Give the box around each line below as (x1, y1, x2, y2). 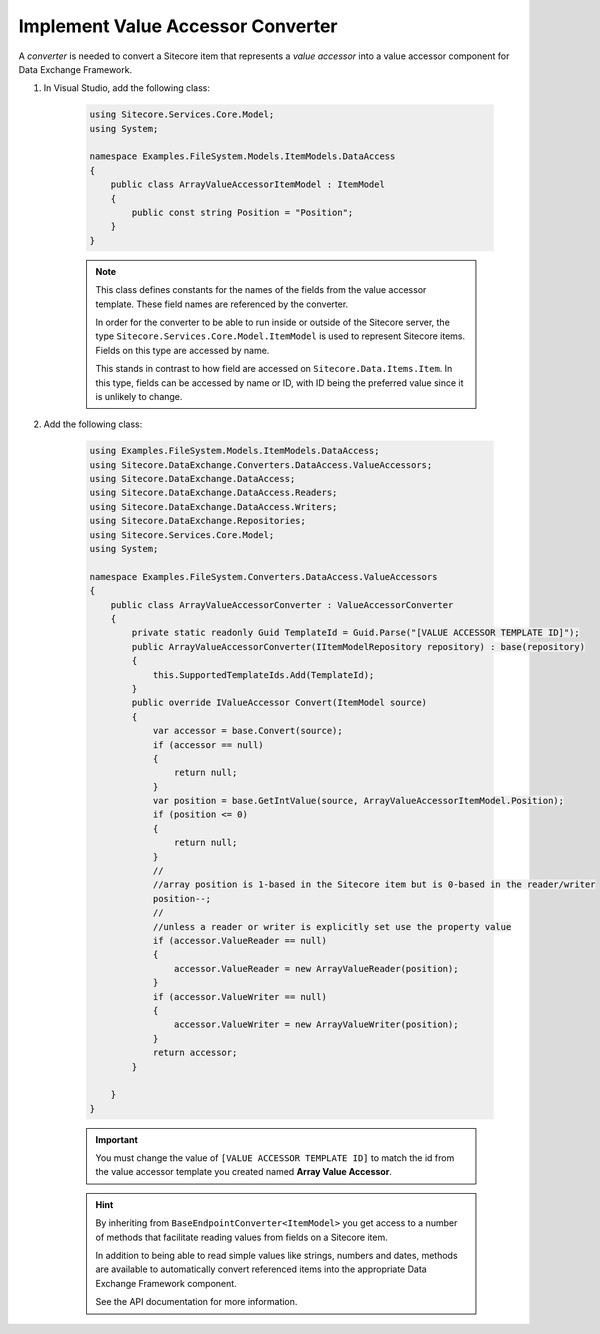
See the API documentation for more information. (95, 1296, 298, 1308)
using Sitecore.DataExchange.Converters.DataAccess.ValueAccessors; (89, 459, 433, 470)
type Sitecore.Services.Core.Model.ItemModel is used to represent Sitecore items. (95, 330, 465, 342)
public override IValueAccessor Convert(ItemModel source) (131, 697, 428, 709)
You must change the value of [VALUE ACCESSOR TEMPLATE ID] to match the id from (95, 1152, 455, 1164)
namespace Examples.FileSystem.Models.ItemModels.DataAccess (89, 151, 396, 162)
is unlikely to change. (95, 390, 183, 402)
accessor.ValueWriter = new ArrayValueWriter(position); (173, 1019, 459, 1030)
